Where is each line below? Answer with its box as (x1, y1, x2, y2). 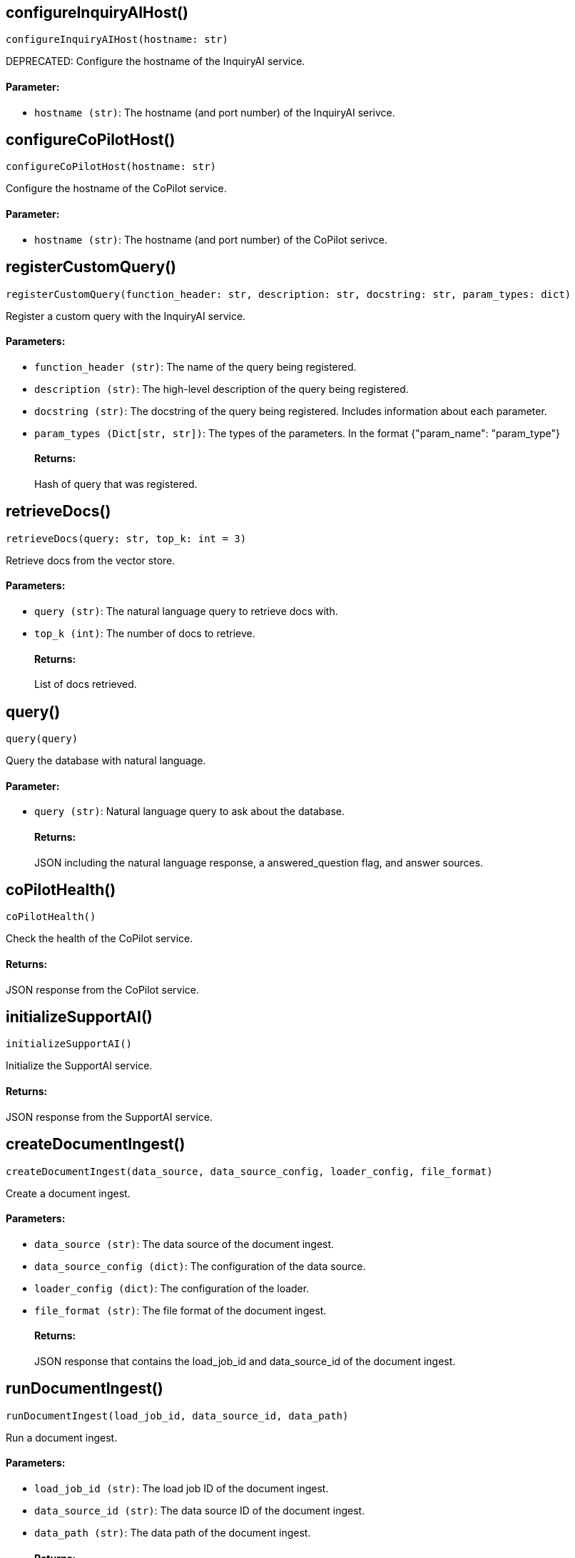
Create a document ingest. (6, 1187, 131, 1199)
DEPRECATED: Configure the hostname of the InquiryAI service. (6, 55, 305, 68)
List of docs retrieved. (34, 678, 137, 691)
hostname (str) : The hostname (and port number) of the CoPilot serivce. (34, 233, 387, 246)
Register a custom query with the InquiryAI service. (6, 309, 246, 322)
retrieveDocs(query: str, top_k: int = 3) (6, 532, 247, 544)
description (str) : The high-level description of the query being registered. (34, 382, 409, 395)
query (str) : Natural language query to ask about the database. (34, 805, 345, 818)
